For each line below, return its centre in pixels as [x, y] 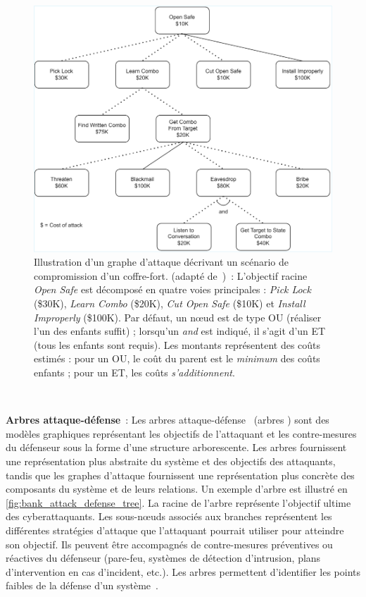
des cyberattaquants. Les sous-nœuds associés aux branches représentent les [169, 516]
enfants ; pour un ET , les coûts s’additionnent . [134, 373]
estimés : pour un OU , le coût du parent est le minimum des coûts [177, 358]
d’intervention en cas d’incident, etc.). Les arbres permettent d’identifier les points [183, 571]
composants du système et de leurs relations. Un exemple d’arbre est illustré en [177, 489]
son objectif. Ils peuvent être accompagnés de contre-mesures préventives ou [169, 544]
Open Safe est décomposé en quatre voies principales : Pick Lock [172, 289]
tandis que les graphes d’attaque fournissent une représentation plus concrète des [180, 475]
